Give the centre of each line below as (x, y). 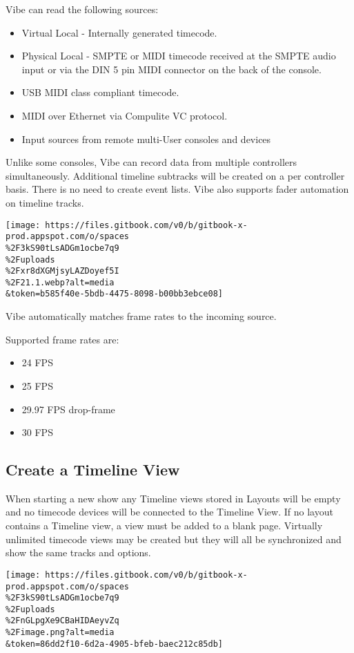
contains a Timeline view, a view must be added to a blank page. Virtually (164, 526)
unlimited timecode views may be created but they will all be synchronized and (174, 539)
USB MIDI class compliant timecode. (100, 92)
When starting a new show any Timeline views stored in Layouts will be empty (173, 498)
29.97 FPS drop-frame (68, 409)
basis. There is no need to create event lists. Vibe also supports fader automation (177, 189)
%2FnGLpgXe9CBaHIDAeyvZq (62, 621)
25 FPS (37, 385)
